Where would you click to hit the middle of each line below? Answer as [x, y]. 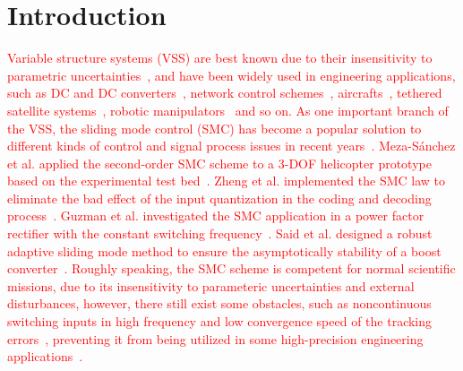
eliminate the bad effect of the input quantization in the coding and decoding [219, 198]
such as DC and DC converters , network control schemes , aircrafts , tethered [225, 93]
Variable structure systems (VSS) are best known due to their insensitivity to [220, 58]
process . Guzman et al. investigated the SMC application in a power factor [216, 216]
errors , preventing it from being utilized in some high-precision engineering [215, 338]
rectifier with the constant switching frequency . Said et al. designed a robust [220, 233]
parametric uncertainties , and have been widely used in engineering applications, [231, 75]
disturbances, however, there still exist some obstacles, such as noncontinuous [219, 303]
